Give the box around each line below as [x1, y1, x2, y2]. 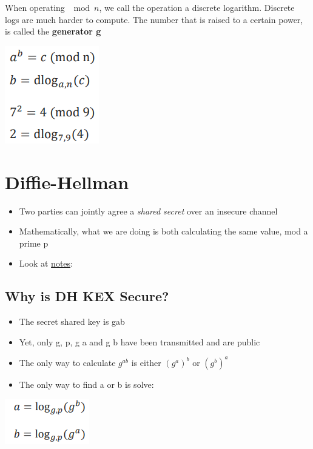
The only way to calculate [19, 356, 116, 368]
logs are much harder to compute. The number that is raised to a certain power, [5, 13, 303, 25]
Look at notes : [19, 257, 73, 270]
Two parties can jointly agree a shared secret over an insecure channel [19, 204, 278, 217]
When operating [5, 1, 65, 13]
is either [131, 356, 161, 368]
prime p [19, 236, 49, 249]
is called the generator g [5, 25, 101, 38]
